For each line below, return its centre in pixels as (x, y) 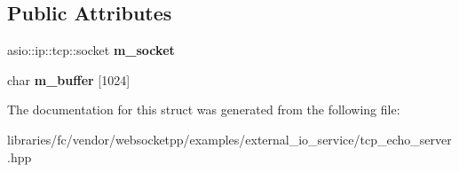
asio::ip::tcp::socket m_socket (91, 50)
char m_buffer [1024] (69, 79)
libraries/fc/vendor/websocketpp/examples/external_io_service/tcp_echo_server (229, 139)
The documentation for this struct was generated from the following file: (204, 109)
